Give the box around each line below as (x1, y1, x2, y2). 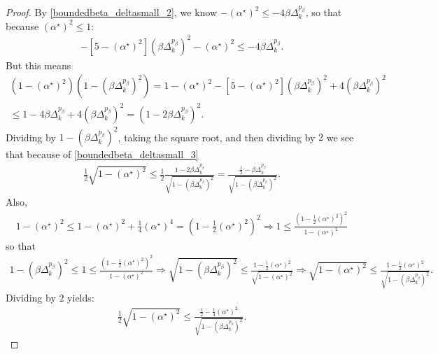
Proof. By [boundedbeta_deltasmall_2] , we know (6, 5, 218, 19)
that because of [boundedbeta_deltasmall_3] (6, 147, 199, 162)
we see (326, 129, 354, 144)
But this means (6, 57, 71, 72)
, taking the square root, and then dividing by (118, 129, 316, 144)
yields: (67, 290, 94, 304)
